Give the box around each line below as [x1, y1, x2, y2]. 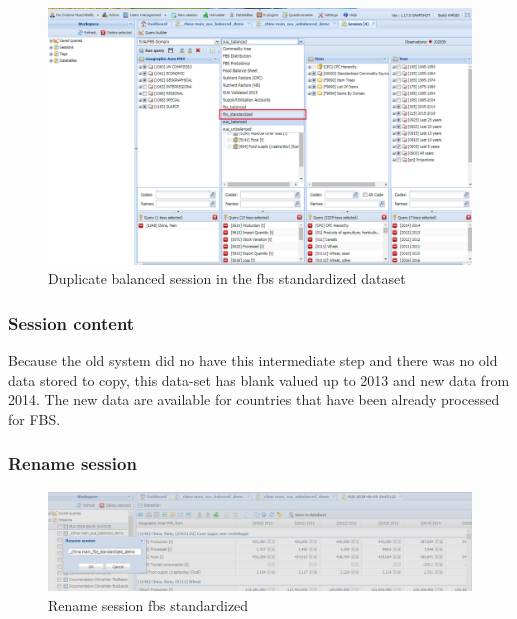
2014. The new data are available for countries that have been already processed [8, 389, 500, 410]
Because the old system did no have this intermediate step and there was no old [8, 350, 498, 371]
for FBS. [8, 408, 61, 429]
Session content [8, 310, 135, 335]
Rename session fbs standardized [48, 594, 249, 615]
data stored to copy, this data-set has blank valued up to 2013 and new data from [8, 369, 510, 390]
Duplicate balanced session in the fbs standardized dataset [48, 268, 406, 289]
